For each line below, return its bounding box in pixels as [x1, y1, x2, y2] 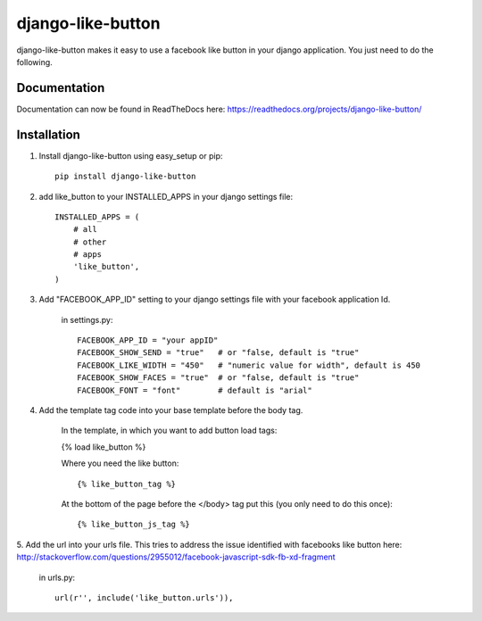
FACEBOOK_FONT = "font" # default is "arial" [77, 385, 312, 395]
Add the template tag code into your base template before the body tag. [38, 405, 303, 415]
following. [16, 56, 53, 67]
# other [72, 236, 107, 247]
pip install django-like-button [54, 171, 196, 182]
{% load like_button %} [61, 442, 146, 452]
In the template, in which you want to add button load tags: [61, 425, 278, 436]
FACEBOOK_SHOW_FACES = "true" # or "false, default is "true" [77, 373, 360, 383]
